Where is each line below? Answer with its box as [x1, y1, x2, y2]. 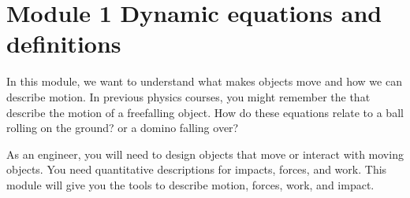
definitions [6, 27, 121, 60]
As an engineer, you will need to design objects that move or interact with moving [6, 145, 404, 162]
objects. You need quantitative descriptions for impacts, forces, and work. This [6, 161, 387, 178]
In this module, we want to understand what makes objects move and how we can [6, 73, 402, 90]
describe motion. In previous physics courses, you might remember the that [6, 88, 371, 104]
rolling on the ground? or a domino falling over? [6, 119, 239, 136]
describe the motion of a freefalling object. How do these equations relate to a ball [6, 104, 404, 120]
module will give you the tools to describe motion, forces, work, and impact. [6, 176, 375, 192]
